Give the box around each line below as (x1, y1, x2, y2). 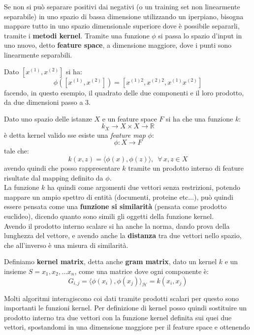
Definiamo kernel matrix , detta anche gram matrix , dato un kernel (4, 256, 217, 267)
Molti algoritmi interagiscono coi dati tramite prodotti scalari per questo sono (4, 293, 239, 303)
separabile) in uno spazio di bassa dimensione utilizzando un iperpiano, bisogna (4, 11, 244, 21)
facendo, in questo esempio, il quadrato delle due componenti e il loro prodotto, (4, 87, 244, 97)
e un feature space (102, 113, 157, 123)
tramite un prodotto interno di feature (128, 162, 244, 173)
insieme (4, 266, 27, 276)
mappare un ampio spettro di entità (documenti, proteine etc (4, 191, 189, 202)
